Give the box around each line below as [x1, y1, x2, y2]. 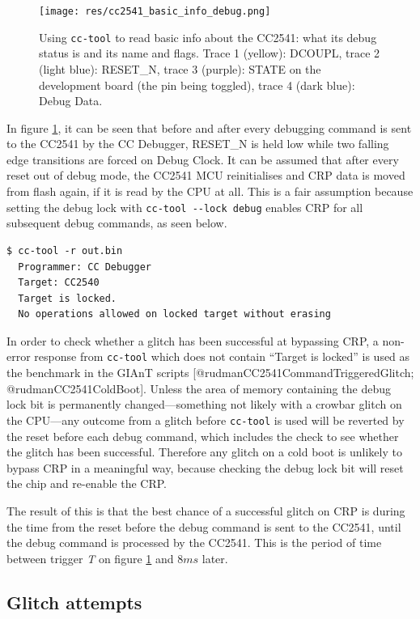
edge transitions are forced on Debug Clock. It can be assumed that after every [6, 151, 399, 167]
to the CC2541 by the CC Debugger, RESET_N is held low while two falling [6, 135, 389, 152]
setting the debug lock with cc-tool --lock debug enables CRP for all [6, 198, 363, 215]
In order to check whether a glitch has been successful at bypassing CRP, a [6, 332, 379, 349]
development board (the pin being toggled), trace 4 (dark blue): [39, 76, 355, 93]
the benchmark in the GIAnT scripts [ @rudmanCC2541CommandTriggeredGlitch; [6, 364, 414, 381]
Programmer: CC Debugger [18, 261, 151, 273]
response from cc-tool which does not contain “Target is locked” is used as [34, 348, 410, 365]
